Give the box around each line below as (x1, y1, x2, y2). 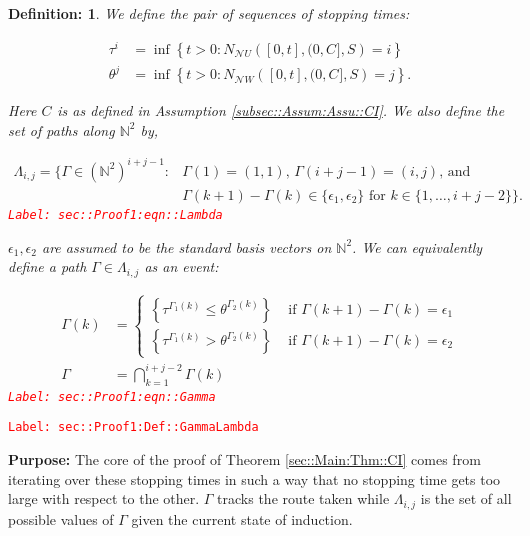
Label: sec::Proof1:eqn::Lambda (8, 207, 223, 222)
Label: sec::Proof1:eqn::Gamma (8, 389, 216, 404)
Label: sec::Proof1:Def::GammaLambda (8, 420, 259, 435)
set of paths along (8, 119, 115, 140)
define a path (8, 256, 87, 277)
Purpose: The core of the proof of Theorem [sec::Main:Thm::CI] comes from (8, 448, 481, 469)
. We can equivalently (352, 236, 483, 257)
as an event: (144, 256, 219, 277)
